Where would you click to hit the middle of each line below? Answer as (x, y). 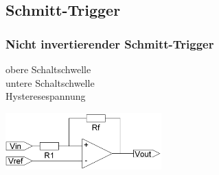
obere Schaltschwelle (48, 69)
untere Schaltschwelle (50, 82)
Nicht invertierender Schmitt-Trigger (110, 43)
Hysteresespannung (46, 96)
